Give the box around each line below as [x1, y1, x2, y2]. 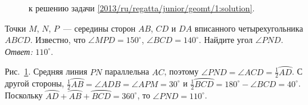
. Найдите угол [198, 33, 253, 46]
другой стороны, [5, 77, 64, 89]
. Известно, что [30, 33, 86, 46]
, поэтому [164, 65, 199, 78]
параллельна [104, 65, 150, 78]
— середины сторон [63, 21, 136, 34]
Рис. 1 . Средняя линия [5, 65, 88, 78]
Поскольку [5, 89, 43, 101]
